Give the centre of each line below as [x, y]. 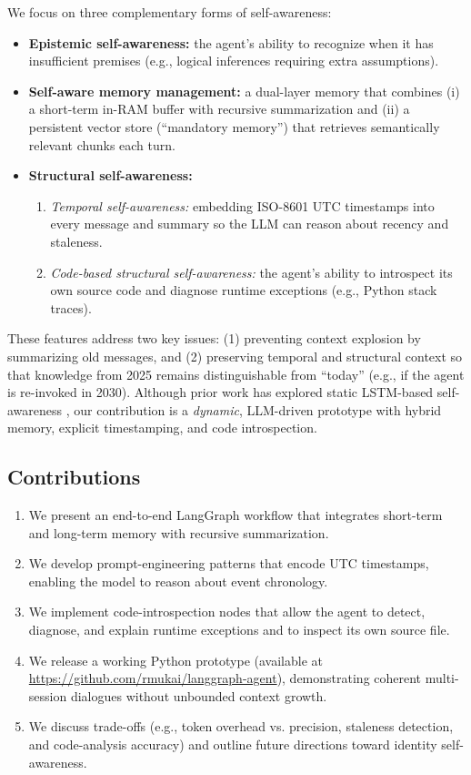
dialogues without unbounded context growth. [199, 695]
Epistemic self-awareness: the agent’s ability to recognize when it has [231, 42]
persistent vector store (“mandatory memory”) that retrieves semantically [234, 126]
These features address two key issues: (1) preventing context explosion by [214, 338]
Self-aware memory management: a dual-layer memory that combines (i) [244, 91]
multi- [442, 678]
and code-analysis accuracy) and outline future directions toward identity [233, 744]
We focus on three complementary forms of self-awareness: [170, 12]
